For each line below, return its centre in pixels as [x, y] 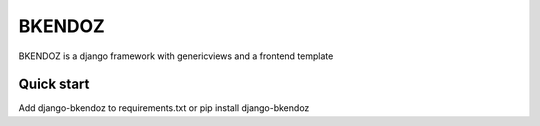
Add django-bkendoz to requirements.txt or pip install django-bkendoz [164, 108]
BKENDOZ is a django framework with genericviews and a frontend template [176, 56]
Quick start [54, 84]
